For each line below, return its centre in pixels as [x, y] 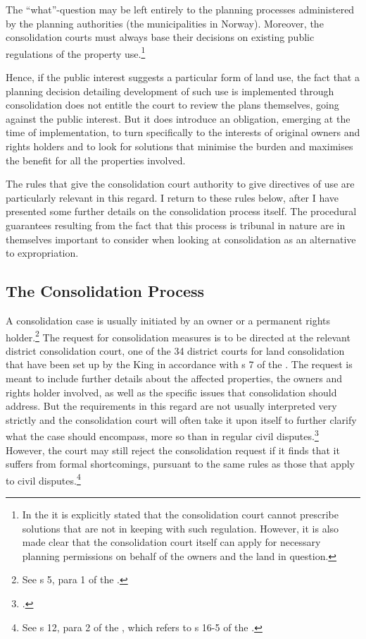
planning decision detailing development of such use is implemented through [170, 91]
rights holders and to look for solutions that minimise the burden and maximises [179, 146]
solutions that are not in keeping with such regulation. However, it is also [181, 528]
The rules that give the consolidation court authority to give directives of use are [180, 184]
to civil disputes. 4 [43, 479]
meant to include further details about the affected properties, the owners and [174, 378]
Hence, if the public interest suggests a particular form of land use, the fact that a [183, 77]
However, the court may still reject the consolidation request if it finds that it [173, 450]
